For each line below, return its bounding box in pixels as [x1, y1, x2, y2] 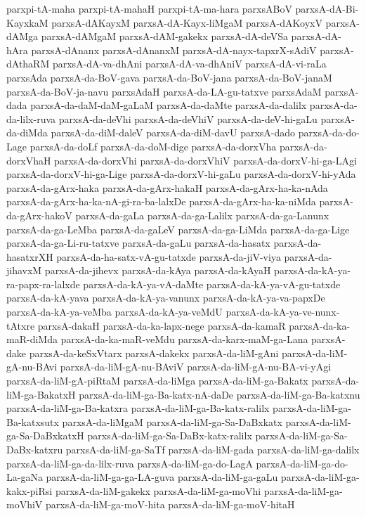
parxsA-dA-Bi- [295, 1, 359, 15]
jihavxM [6, 263, 42, 278]
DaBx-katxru [6, 442, 63, 456]
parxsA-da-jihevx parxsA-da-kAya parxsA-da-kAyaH [44, 263, 271, 278]
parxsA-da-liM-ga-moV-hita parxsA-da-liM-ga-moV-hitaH [45, 497, 295, 512]
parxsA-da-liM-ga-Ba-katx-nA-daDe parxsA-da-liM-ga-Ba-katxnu [79, 387, 360, 401]
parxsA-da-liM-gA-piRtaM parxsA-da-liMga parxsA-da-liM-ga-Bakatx [6, 373, 308, 388]
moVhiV [6, 497, 43, 512]
